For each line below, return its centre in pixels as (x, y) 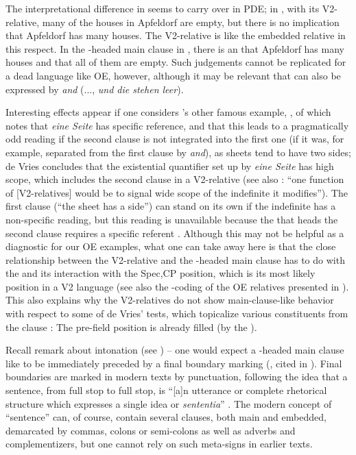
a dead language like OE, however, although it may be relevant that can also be (173, 75)
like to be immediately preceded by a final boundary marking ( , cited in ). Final (174, 363)
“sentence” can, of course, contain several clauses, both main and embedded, (166, 417)
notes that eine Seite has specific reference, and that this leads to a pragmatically (177, 125)
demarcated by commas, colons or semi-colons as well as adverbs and (151, 430)
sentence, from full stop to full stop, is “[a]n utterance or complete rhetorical (166, 390)
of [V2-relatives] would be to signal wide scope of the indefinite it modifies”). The (177, 192)
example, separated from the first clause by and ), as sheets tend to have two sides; (178, 152)
